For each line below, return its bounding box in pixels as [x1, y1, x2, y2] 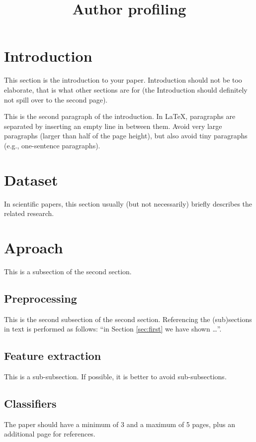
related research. [4, 208, 54, 219]
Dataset [4, 169, 58, 190]
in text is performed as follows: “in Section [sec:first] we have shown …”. [4, 324, 222, 334]
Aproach [4, 237, 63, 257]
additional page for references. [4, 429, 95, 439]
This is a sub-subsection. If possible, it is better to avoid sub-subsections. [4, 371, 227, 382]
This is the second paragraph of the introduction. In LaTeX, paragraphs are [4, 111, 236, 121]
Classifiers [4, 396, 57, 411]
